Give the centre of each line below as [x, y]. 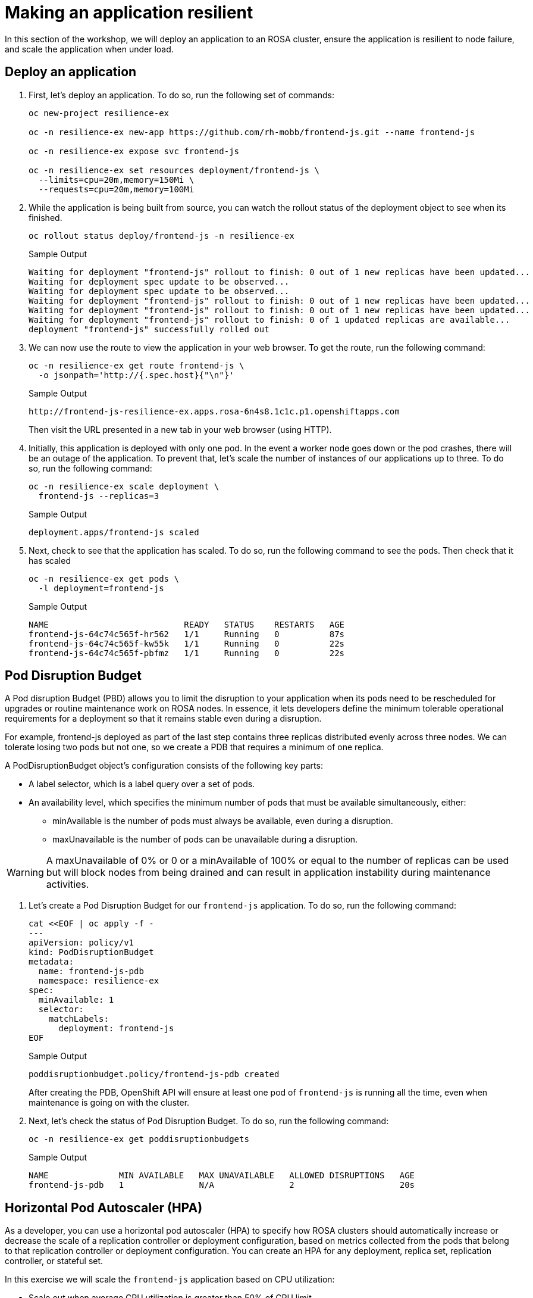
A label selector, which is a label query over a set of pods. [142, 784]
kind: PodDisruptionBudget [91, 952]
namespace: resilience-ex [99, 981]
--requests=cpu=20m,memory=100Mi [116, 189]
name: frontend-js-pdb [91, 971]
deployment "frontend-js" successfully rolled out [149, 329]
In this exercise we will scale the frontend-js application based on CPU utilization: [170, 1280]
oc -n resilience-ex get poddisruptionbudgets [139, 1139]
